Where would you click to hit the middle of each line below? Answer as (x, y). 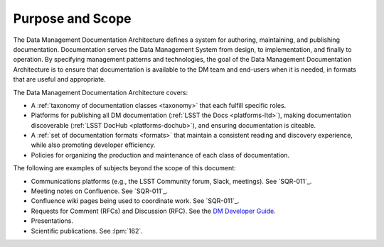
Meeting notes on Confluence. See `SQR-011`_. (100, 191)
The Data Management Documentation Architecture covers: (101, 92)
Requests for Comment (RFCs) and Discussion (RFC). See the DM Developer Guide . (154, 211)
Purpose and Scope (72, 18)
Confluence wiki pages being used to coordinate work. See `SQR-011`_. (135, 201)
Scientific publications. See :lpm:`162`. (87, 231)
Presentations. (52, 221)
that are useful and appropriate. (59, 79)
